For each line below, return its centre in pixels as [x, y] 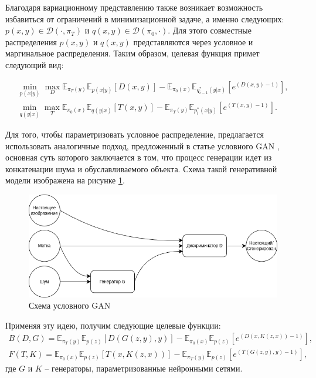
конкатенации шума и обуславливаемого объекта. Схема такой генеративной [141, 168]
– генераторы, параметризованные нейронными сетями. [144, 368]
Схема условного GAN [70, 305]
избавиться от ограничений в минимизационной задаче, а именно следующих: [145, 19]
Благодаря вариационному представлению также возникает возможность [134, 7]
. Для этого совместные [210, 30]
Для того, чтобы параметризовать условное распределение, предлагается [135, 134]
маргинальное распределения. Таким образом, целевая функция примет [132, 53]
